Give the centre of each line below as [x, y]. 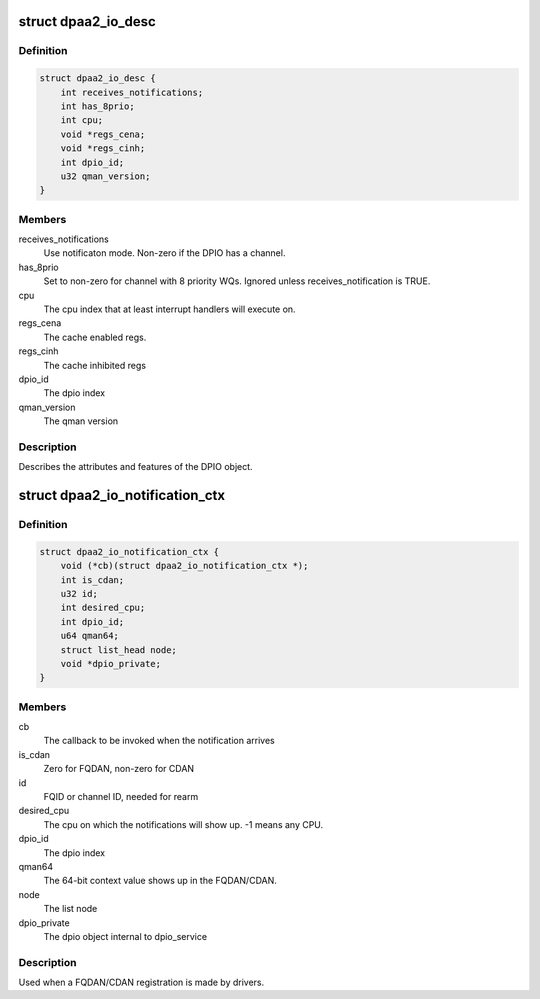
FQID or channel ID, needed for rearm [121, 797]
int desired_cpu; [103, 608]
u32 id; [79, 593]
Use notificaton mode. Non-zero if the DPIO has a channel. [164, 253]
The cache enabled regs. [95, 337]
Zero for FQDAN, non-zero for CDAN [119, 769]
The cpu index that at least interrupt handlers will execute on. [169, 309]
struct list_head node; [118, 649]
